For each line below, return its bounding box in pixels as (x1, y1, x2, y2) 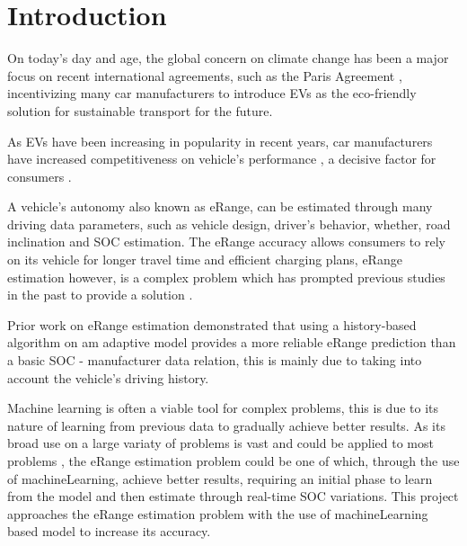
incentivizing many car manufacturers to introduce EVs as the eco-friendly (7, 84, 417, 103)
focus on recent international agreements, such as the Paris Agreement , (7, 66, 402, 85)
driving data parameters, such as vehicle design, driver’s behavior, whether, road (7, 214, 451, 233)
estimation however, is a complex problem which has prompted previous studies (7, 267, 445, 286)
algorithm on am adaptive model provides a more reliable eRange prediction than (7, 333, 456, 352)
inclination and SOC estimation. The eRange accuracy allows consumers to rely (7, 232, 445, 251)
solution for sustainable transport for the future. (7, 101, 273, 120)
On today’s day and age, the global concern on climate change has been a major (7, 49, 449, 67)
